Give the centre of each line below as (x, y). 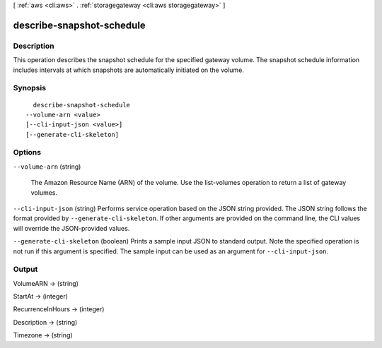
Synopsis (29, 88)
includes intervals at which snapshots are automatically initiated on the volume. (128, 70)
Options (27, 152)
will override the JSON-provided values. (71, 228)
